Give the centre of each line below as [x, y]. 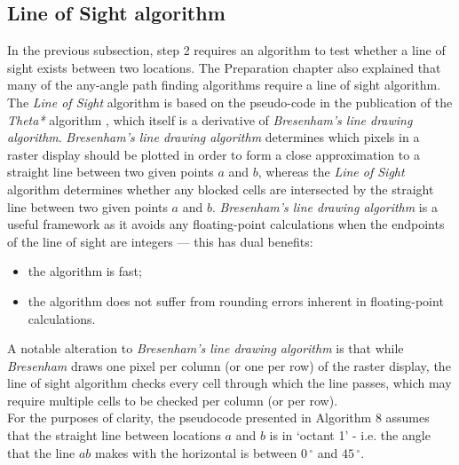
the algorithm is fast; [85, 271]
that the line [41, 452]
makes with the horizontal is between [196, 452]
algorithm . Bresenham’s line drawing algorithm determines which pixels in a [214, 137]
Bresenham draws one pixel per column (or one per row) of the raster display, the [229, 365]
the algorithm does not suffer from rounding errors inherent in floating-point [236, 300]
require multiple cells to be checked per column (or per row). [173, 400]
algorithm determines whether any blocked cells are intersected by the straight [221, 189]
